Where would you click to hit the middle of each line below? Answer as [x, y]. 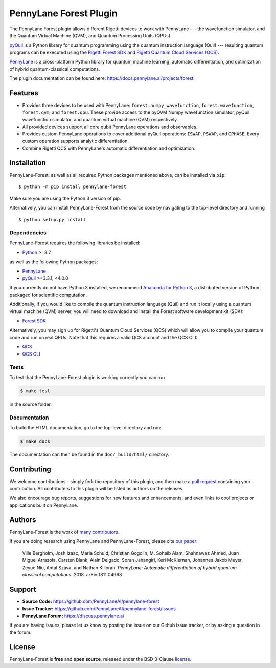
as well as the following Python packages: [54, 262]
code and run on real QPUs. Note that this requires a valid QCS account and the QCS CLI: [103, 338]
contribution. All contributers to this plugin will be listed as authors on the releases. [97, 489]
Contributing [30, 469]
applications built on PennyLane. [44, 505]
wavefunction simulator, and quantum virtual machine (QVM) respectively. [100, 119]
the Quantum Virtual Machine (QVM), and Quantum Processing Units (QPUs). [90, 35]
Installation [28, 163]
